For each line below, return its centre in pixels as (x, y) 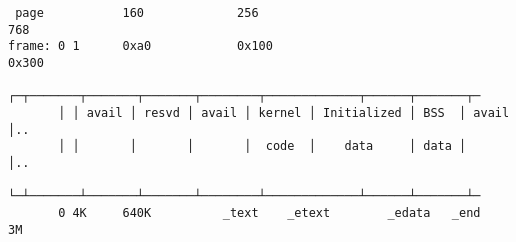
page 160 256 (137, 13)
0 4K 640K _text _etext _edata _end (269, 212)
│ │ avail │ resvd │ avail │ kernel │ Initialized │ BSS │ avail (284, 112)
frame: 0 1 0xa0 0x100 (140, 46)
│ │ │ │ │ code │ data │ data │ (262, 146)
